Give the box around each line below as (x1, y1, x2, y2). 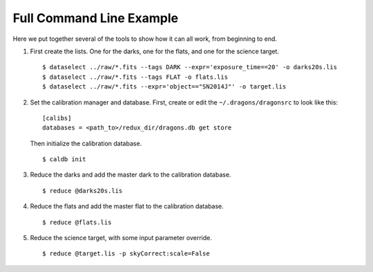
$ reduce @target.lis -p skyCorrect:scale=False (42, 250, 210, 257)
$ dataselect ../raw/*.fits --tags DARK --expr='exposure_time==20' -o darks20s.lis (42, 63, 338, 71)
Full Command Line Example (12, 10, 179, 26)
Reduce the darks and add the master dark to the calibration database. (30, 170, 231, 179)
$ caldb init (42, 156, 86, 163)
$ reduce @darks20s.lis (42, 187, 123, 194)
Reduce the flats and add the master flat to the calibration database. (30, 202, 224, 210)
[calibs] (42, 114, 72, 122)
